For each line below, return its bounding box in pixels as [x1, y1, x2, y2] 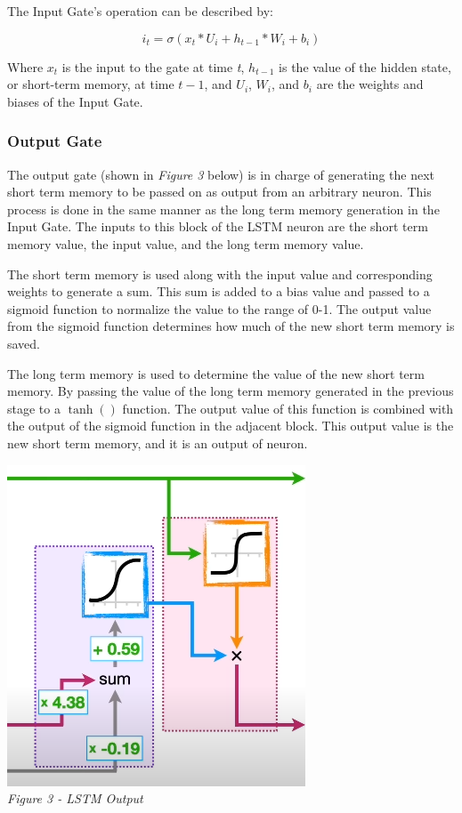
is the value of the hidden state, [279, 57, 451, 76]
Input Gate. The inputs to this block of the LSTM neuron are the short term [7, 217, 428, 236]
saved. [7, 334, 41, 352]
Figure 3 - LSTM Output [7, 789, 143, 808]
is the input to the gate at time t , [61, 57, 245, 76]
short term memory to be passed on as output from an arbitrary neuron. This [7, 182, 432, 201]
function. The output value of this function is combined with [122, 398, 454, 417]
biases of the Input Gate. [7, 92, 143, 110]
